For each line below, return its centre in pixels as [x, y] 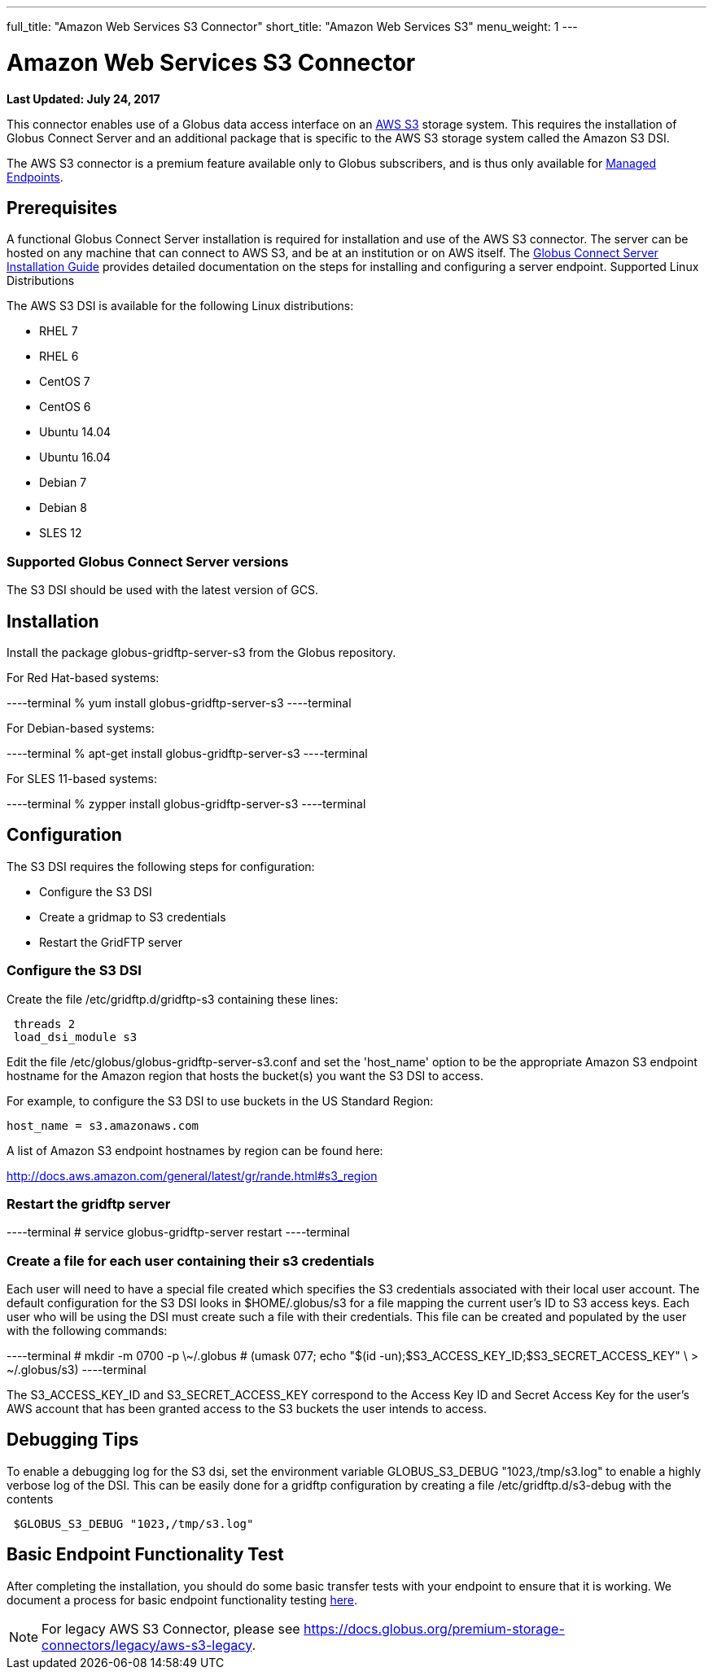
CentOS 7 [65, 382]
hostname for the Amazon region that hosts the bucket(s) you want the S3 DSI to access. [245, 1075]
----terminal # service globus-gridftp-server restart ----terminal [178, 1232]
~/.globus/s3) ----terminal [77, 1370]
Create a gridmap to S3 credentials [133, 917]
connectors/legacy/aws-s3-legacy [147, 1645]
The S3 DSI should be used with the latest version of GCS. [162, 590]
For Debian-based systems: [81, 728]
